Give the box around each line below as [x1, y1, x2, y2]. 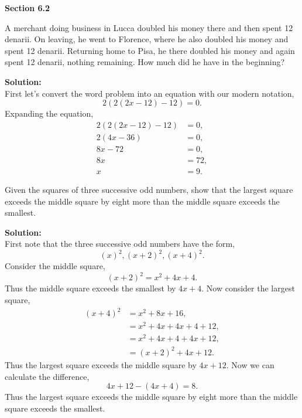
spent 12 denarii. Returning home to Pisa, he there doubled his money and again [5, 44, 295, 56]
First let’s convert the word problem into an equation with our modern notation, [5, 87, 294, 99]
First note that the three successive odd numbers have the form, [5, 237, 235, 250]
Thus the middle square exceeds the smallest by [5, 282, 176, 294]
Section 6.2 [5, 2, 50, 13]
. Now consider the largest [201, 282, 295, 294]
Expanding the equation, [5, 107, 94, 120]
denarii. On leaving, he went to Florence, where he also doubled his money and [5, 33, 289, 45]
